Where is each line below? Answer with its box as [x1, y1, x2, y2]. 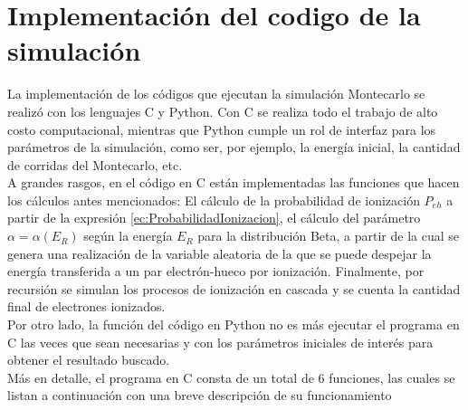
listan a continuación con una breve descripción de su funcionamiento [7, 386, 392, 405]
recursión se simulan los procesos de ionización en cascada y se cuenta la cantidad [7, 279, 461, 298]
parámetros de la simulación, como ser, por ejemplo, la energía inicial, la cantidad [7, 138, 461, 157]
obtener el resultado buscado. [7, 350, 170, 369]
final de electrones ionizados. [7, 297, 166, 316]
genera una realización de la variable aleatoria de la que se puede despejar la [7, 243, 432, 262]
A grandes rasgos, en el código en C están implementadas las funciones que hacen [7, 173, 460, 192]
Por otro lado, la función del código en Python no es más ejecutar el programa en [7, 315, 460, 334]
